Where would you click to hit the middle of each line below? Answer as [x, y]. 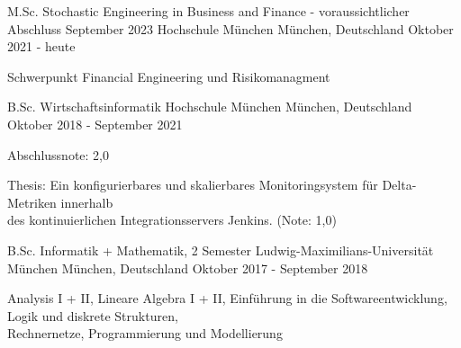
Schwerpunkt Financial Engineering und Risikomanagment [169, 76]
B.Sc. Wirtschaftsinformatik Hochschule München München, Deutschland [210, 107]
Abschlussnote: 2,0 [59, 154]
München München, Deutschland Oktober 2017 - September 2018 [188, 268]
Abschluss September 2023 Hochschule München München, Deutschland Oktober [230, 28]
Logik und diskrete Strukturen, [93, 315]
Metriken [32, 202]
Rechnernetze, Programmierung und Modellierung [145, 333]
